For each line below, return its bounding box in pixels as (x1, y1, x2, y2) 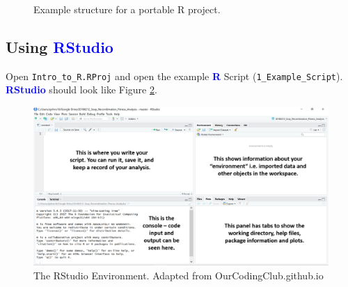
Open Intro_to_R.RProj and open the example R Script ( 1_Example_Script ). (6, 68, 343, 83)
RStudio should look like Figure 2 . (6, 82, 157, 97)
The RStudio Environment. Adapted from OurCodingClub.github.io (33, 267, 324, 282)
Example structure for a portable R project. (33, 2, 221, 16)
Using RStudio (6, 36, 113, 57)
